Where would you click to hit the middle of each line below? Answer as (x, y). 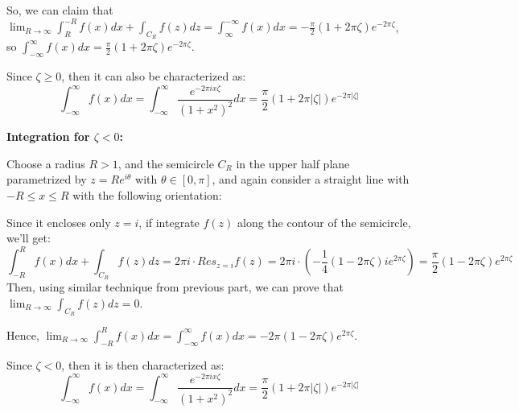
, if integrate (169, 222)
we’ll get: (29, 238)
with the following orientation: (147, 194)
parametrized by (47, 179)
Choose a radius (46, 163)
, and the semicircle (166, 163)
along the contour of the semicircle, (324, 222)
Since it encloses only (59, 222)
